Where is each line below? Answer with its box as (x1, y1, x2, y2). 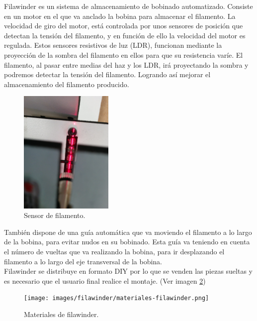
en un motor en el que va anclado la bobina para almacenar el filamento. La (4, 10, 236, 21)
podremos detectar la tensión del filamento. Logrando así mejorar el (4, 69, 211, 80)
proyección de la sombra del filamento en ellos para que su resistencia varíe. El (4, 49, 243, 60)
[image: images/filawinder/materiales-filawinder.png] (24, 295, 209, 302)
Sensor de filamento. (24, 210, 86, 220)
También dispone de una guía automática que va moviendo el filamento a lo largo (4, 226, 252, 237)
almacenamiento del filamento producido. (4, 79, 129, 89)
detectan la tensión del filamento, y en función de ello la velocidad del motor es (4, 30, 246, 40)
